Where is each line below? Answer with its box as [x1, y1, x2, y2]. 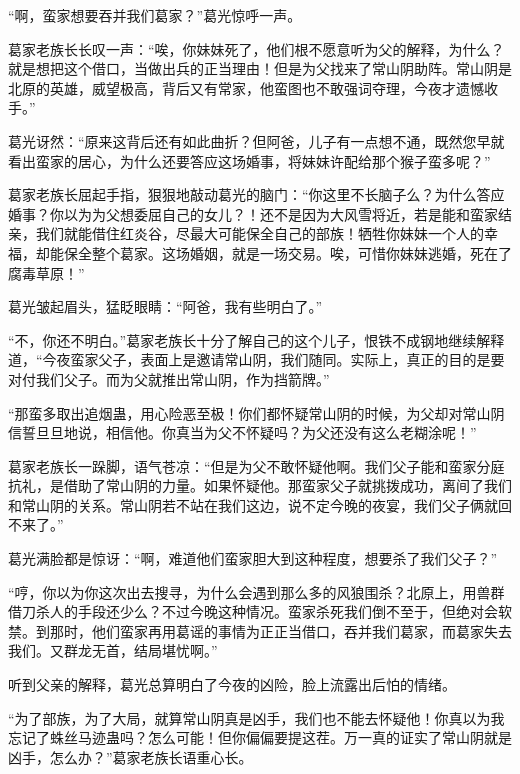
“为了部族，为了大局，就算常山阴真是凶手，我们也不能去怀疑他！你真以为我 [8, 707, 505, 728]
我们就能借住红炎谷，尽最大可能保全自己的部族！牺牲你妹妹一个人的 [35, 223, 484, 244]
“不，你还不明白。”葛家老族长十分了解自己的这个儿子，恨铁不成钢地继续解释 [8, 329, 505, 350]
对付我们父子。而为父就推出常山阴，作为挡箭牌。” [8, 368, 330, 389]
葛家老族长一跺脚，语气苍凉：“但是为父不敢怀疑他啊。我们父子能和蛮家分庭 [8, 455, 505, 476]
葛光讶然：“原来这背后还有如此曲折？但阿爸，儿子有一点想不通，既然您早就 [8, 130, 505, 151]
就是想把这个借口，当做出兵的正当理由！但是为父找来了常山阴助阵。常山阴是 [8, 58, 512, 79]
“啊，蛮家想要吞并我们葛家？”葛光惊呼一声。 [8, 5, 302, 25]
